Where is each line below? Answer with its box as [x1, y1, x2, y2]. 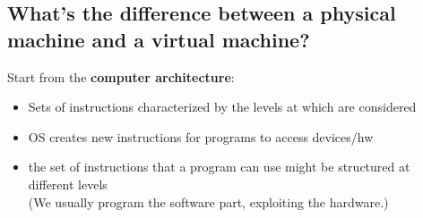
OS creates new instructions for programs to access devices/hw [28, 127, 374, 146]
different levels [28, 174, 108, 193]
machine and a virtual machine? [7, 25, 310, 53]
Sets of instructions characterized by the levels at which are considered [28, 97, 417, 116]
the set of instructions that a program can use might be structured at [28, 157, 410, 176]
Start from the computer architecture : [7, 67, 235, 86]
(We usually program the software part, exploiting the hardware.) [28, 192, 389, 211]
